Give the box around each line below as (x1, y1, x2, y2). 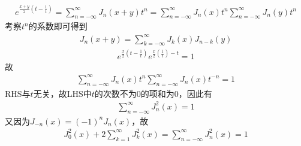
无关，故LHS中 (33, 87, 92, 99)
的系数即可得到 (28, 20, 88, 32)
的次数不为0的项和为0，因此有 (94, 87, 212, 99)
